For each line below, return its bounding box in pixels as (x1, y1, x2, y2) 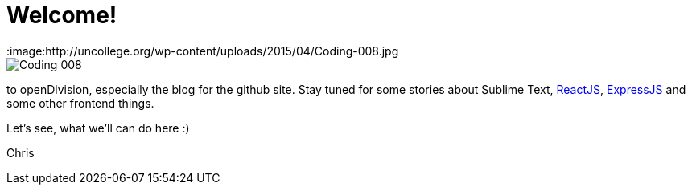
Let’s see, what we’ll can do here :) (6, 120, 190, 135)
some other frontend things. (6, 95, 154, 110)
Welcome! (6, 2, 117, 29)
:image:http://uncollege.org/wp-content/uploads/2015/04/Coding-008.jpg (6, 43, 399, 58)
